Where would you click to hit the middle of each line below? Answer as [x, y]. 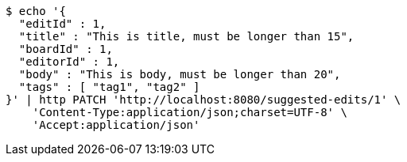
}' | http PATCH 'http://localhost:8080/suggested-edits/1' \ [203, 100]
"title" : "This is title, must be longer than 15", [186, 36]
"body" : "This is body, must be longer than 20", [180, 74]
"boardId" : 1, [66, 49]
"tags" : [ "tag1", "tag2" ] [109, 87]
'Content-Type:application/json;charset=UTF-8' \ [190, 112]
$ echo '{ [36, 11]
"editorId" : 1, [69, 62]
